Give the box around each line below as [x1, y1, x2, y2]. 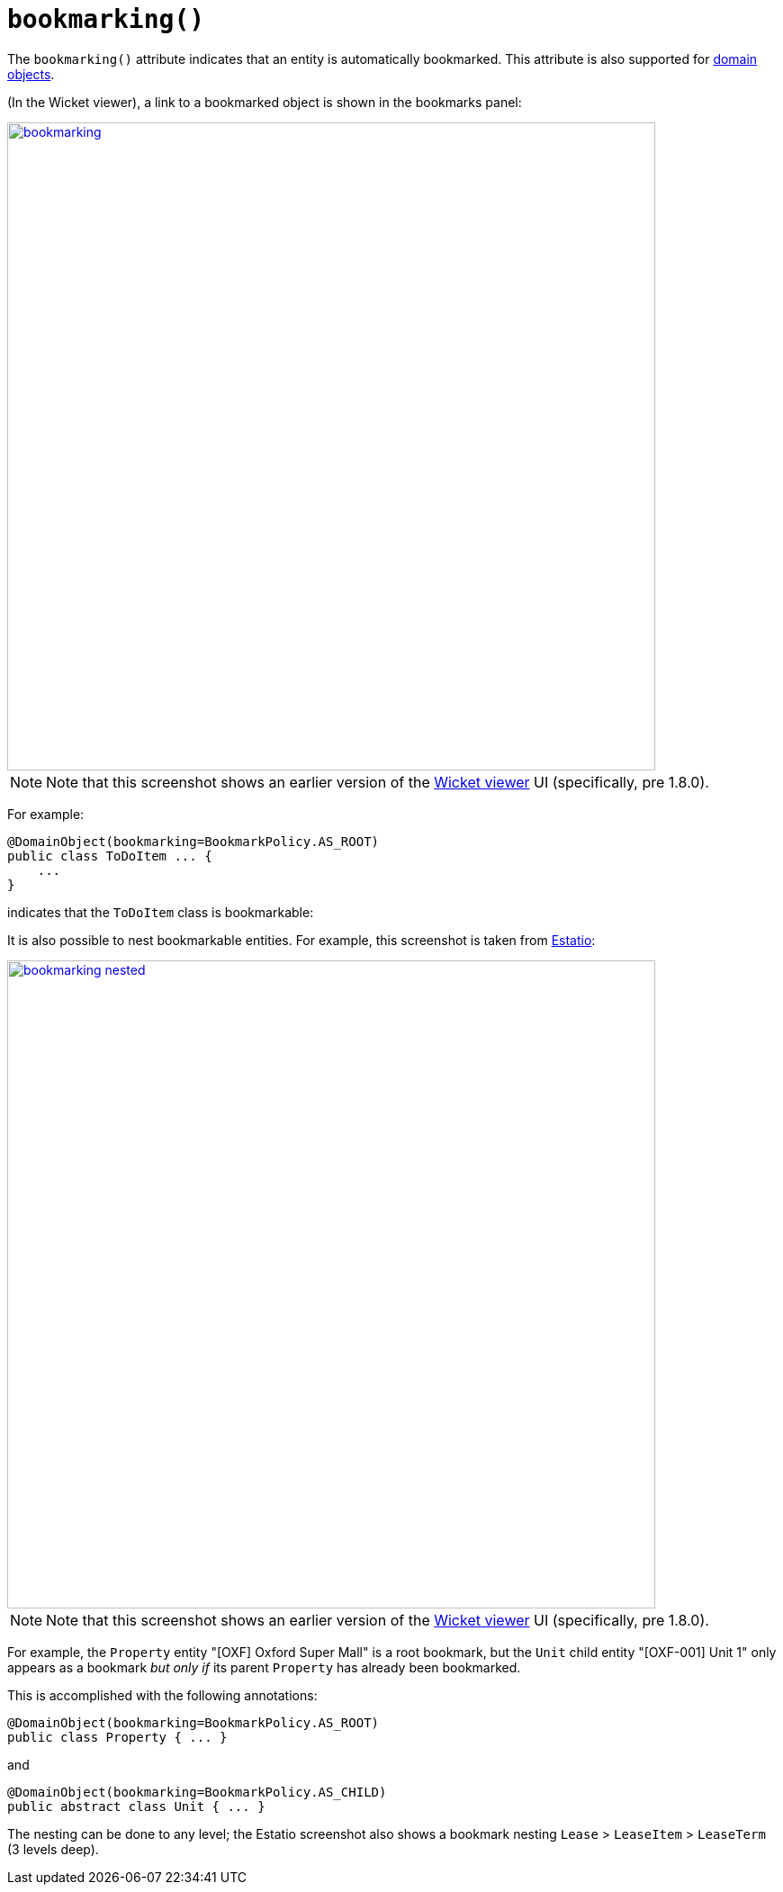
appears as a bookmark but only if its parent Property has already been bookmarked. [7, 1659, 521, 1675]
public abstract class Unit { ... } [7, 1798, 265, 1814]
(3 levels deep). [7, 1841, 99, 1857]
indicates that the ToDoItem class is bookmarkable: [7, 904, 314, 920]
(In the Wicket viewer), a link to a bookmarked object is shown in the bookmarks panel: [7, 94, 522, 110]
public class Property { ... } [7, 1729, 228, 1744]
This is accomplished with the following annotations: [7, 1687, 318, 1703]
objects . [7, 66, 55, 82]
